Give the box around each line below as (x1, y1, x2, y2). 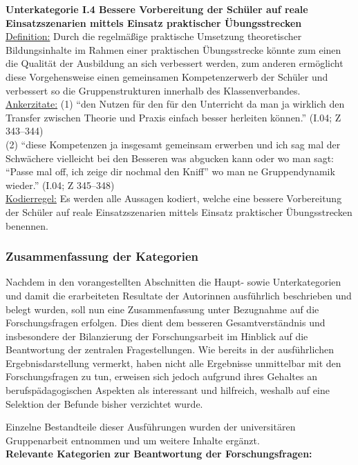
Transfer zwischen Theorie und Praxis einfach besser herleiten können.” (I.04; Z (6, 110, 341, 124)
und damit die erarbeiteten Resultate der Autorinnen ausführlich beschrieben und (6, 288, 352, 302)
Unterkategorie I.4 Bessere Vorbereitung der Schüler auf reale (6, 2, 308, 16)
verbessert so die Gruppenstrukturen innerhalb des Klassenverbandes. (6, 83, 301, 97)
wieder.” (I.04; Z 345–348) (6, 177, 115, 192)
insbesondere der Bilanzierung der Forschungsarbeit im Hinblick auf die (6, 328, 308, 343)
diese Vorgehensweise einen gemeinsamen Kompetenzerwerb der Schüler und (6, 69, 328, 83)
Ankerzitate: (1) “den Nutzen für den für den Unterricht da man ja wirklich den (6, 97, 345, 111)
